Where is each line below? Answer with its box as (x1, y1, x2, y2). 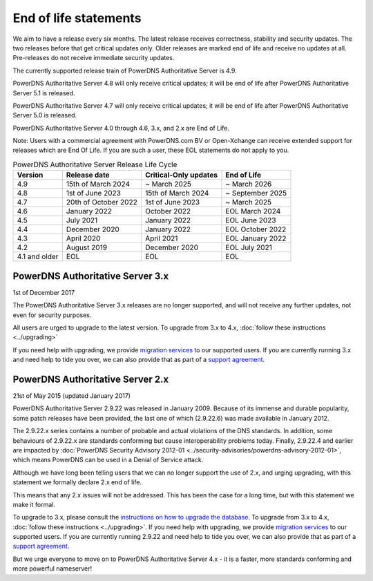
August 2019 (66, 242, 107, 252)
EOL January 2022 (225, 234, 287, 243)
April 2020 (66, 234, 101, 243)
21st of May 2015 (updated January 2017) (12, 391, 131, 400)
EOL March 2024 (225, 207, 281, 216)
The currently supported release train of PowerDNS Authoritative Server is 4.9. (12, 66, 238, 75)
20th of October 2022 (66, 198, 137, 207)
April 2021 (145, 234, 178, 243)
